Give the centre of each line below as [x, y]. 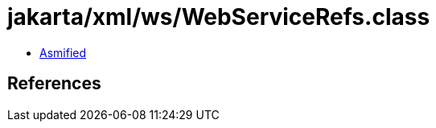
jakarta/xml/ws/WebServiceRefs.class [219, 17]
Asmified [63, 52]
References [54, 84]
